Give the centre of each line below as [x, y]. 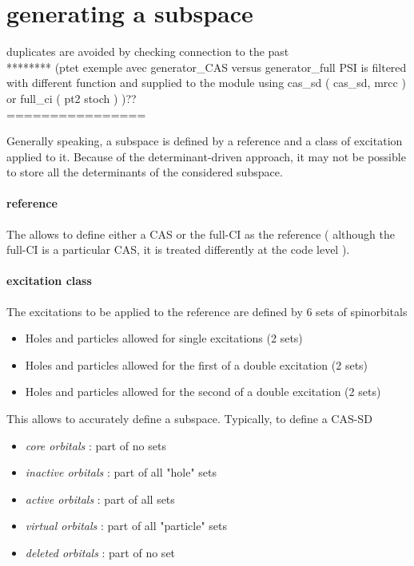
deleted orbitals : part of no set [100, 552]
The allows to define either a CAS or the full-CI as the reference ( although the [201, 234]
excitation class [49, 281]
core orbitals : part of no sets [96, 445]
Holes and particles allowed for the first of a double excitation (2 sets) [197, 364]
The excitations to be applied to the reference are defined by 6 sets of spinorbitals [207, 311]
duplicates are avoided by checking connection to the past [148, 51]
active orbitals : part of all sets [100, 499]
